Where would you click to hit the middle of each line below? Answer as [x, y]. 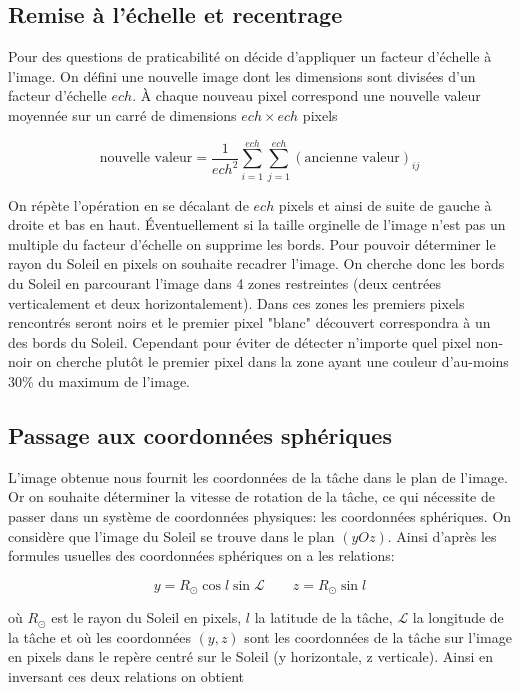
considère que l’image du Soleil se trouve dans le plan [171, 535]
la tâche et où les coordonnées [99, 636]
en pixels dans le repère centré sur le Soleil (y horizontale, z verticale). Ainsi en [251, 656]
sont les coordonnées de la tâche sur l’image [378, 636]
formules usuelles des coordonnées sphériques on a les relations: [201, 555]
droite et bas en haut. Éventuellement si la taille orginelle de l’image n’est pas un [257, 224]
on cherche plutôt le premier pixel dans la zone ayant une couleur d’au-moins [272, 361]
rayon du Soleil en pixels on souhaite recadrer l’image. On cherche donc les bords [256, 263]
